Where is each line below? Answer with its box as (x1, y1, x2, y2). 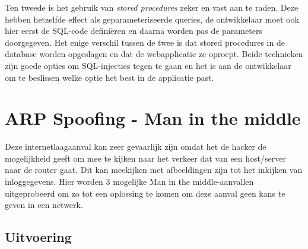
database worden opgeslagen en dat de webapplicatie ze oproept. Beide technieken (5, 48, 303, 60)
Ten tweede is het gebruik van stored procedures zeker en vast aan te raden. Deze (5, 1, 299, 13)
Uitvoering (5, 228, 72, 246)
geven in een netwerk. (5, 198, 83, 211)
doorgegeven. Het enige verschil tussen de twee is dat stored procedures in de (5, 36, 285, 48)
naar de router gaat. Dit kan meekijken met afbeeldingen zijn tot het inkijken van (5, 163, 303, 176)
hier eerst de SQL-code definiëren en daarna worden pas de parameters (5, 24, 262, 37)
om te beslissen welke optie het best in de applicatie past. (5, 71, 214, 83)
